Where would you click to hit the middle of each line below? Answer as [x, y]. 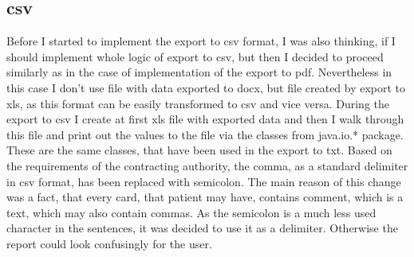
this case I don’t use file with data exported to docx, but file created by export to [206, 87]
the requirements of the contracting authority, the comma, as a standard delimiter [207, 165]
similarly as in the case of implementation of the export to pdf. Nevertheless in [199, 72]
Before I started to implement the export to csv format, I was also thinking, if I [201, 41]
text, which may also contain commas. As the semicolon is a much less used [191, 212]
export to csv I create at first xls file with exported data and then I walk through [205, 119]
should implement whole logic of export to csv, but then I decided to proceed [195, 56]
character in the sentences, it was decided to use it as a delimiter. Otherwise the [202, 228]
